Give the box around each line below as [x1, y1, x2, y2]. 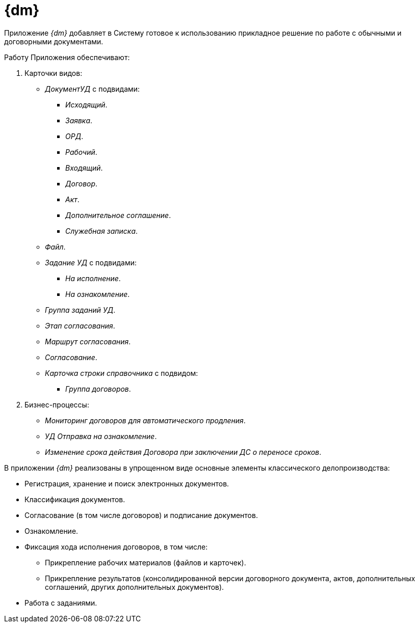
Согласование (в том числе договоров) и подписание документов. [24, 510, 258, 520]
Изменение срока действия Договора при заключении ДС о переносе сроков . [45, 447, 322, 456]
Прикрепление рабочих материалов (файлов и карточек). [45, 558, 246, 567]
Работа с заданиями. [24, 598, 97, 607]
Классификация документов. [24, 495, 125, 504]
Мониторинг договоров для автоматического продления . [45, 416, 246, 425]
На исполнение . [65, 274, 121, 283]
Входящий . [65, 163, 103, 172]
